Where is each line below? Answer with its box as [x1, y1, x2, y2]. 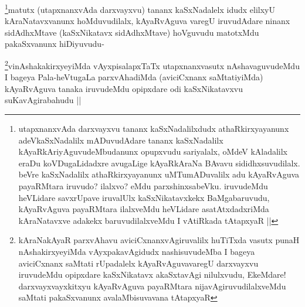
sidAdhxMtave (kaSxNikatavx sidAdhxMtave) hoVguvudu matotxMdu [5, 26, 259, 38]
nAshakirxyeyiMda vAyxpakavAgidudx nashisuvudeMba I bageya [18, 245, 255, 257]
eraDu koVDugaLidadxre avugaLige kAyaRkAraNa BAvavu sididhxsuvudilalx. [18, 156, 300, 169]
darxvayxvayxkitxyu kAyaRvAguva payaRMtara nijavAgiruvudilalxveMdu [18, 279, 286, 292]
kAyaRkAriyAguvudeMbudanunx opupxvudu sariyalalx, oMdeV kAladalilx [18, 145, 288, 158]
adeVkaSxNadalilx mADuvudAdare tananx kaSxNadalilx [18, 134, 223, 146]
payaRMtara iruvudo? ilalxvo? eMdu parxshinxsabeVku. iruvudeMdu [18, 180, 268, 192]
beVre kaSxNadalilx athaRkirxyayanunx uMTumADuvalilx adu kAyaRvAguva [18, 168, 300, 180]
